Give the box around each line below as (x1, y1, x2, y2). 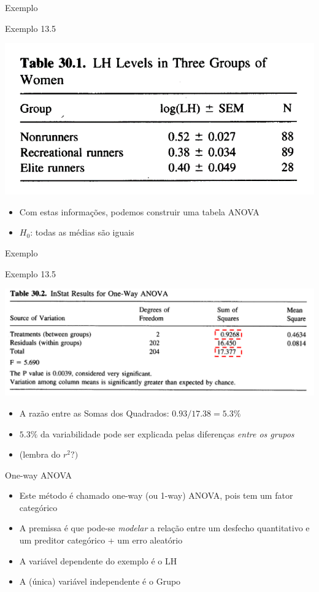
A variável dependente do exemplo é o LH (19, 554, 177, 567)
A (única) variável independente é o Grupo (19, 575, 181, 588)
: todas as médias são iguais (30, 226, 134, 239)
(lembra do (19, 448, 61, 461)
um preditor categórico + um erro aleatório (19, 534, 183, 547)
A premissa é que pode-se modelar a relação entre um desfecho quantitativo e (19, 521, 310, 534)
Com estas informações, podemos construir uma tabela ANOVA (19, 205, 259, 218)
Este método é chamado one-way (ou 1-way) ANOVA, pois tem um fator (19, 489, 293, 502)
